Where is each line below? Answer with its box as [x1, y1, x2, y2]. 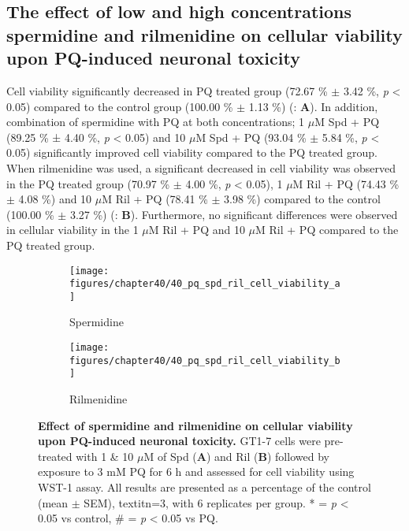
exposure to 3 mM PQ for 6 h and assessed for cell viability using [38, 463, 355, 480]
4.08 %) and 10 [18, 191, 92, 207]
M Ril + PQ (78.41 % [102, 191, 208, 207]
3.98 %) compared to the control [224, 191, 381, 207]
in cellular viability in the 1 [6, 221, 139, 238]
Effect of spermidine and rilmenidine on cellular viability [38, 417, 353, 433]
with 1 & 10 [76, 447, 134, 464]
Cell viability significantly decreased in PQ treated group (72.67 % [6, 82, 328, 98]
